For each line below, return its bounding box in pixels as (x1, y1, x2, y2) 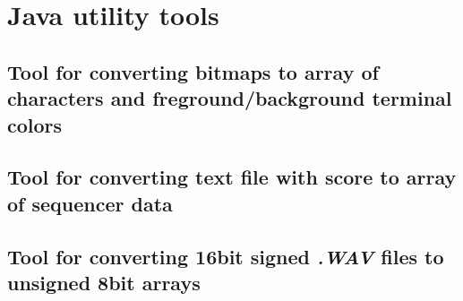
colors (7, 110, 63, 138)
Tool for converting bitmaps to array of (7, 57, 379, 85)
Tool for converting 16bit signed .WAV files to (7, 242, 444, 270)
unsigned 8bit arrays (7, 268, 201, 296)
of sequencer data (7, 189, 173, 217)
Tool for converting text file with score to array (7, 163, 457, 191)
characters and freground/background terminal (7, 84, 452, 112)
